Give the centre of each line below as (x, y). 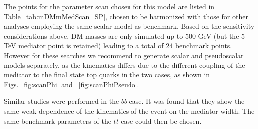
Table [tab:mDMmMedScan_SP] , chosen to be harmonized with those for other (126, 16)
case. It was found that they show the (187, 101)
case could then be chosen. (161, 120)
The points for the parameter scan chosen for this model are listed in (109, 6)
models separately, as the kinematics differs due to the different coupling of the (125, 65)
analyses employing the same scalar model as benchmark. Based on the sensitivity (129, 26)
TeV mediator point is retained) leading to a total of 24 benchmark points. (118, 45)
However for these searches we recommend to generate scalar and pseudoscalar (124, 55)
